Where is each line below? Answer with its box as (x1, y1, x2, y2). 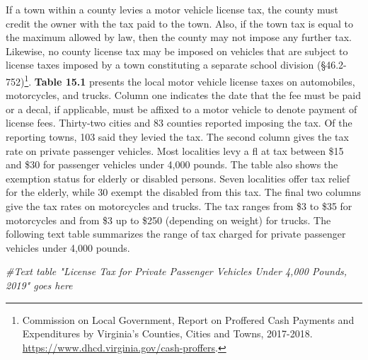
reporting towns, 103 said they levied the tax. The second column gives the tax (6, 129, 349, 144)
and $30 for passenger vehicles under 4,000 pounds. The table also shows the (6, 157, 338, 172)
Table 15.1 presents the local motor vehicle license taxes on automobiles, (34, 74, 355, 88)
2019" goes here (6, 277, 73, 292)
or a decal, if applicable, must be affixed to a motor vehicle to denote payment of (6, 101, 357, 116)
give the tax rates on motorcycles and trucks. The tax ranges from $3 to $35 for (6, 198, 352, 213)
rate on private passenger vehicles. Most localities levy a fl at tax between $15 (6, 143, 344, 158)
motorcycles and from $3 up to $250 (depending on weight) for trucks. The (6, 212, 331, 227)
